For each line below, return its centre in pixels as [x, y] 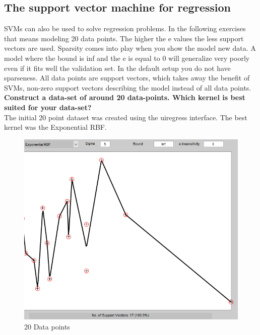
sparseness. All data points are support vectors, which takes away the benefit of [127, 78]
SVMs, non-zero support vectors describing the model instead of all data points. [128, 87]
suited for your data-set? [48, 107]
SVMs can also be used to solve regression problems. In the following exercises [125, 28]
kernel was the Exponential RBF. [55, 127]
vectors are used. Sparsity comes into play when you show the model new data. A [130, 48]
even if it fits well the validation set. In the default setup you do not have [117, 68]
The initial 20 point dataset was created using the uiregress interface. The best [126, 117]
